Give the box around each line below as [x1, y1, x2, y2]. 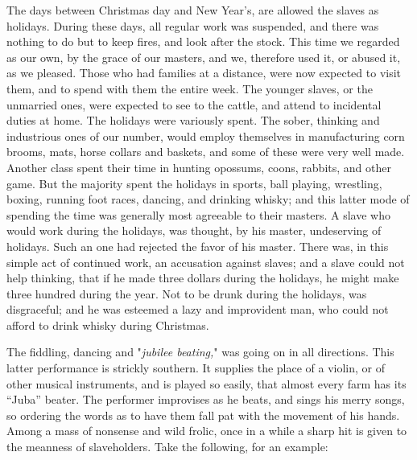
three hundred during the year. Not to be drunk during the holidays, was [6, 285, 367, 302]
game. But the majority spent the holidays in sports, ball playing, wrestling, [6, 175, 382, 191]
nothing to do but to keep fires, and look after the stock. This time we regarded [6, 33, 400, 50]
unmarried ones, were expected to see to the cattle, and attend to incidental [6, 96, 382, 113]
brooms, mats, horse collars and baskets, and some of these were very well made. [6, 143, 405, 160]
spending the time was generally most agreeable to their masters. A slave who [6, 206, 390, 223]
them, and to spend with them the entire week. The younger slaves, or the [6, 80, 373, 97]
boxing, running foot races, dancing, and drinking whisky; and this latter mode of [6, 191, 410, 207]
